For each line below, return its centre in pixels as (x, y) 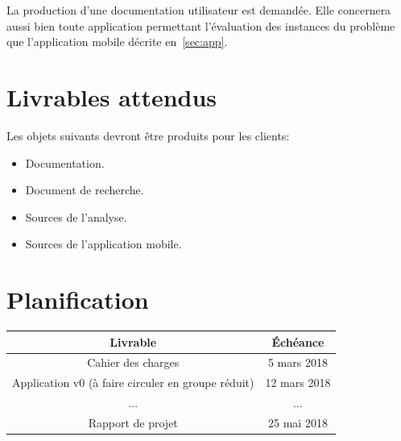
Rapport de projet (133, 422)
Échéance (298, 341)
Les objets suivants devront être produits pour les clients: (148, 135)
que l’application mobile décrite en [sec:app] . (117, 42)
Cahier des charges (133, 362)
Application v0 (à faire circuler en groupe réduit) (133, 383)
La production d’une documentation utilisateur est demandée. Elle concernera (199, 10)
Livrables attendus (112, 96)
